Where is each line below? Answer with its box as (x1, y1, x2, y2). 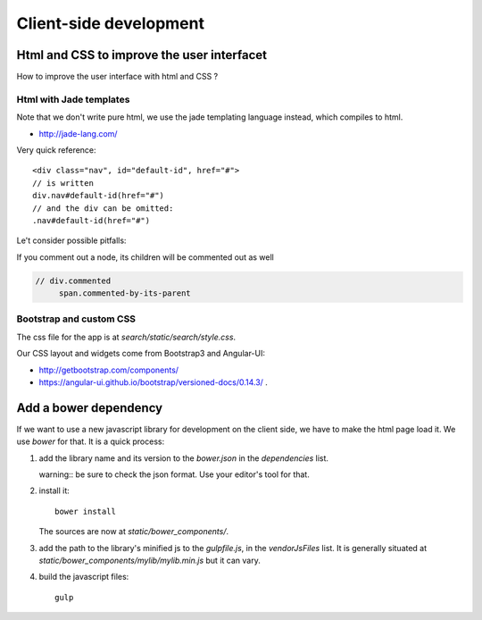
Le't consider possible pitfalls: (16, 235, 127, 246)
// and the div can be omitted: (32, 203, 174, 214)
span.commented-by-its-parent (58, 289, 191, 298)
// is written (32, 178, 94, 188)
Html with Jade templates (16, 93, 130, 105)
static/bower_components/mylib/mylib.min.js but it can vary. (38, 555, 261, 566)
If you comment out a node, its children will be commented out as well (16, 251, 274, 263)
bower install (54, 506, 116, 516)
